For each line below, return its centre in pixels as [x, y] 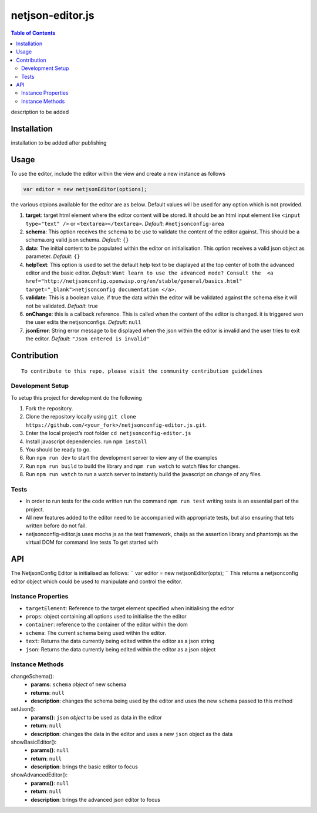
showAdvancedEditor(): [39, 775]
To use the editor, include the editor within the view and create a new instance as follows [118, 173]
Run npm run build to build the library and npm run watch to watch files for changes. [133, 466]
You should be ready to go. [58, 449]
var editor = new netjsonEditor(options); [85, 189]
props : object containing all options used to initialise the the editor [106, 617]
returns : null [48, 692]
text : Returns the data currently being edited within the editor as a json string [120, 641]
